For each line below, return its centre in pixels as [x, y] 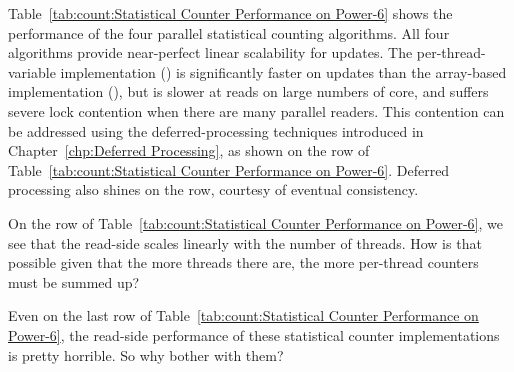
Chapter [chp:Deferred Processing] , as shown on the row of [189, 150]
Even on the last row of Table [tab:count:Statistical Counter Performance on [243, 315]
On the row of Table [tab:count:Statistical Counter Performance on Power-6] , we [255, 222]
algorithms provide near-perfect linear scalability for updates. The [210, 52]
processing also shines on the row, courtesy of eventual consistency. [213, 189]
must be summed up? [74, 281]
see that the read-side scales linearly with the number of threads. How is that [245, 242]
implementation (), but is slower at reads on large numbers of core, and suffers [248, 91]
